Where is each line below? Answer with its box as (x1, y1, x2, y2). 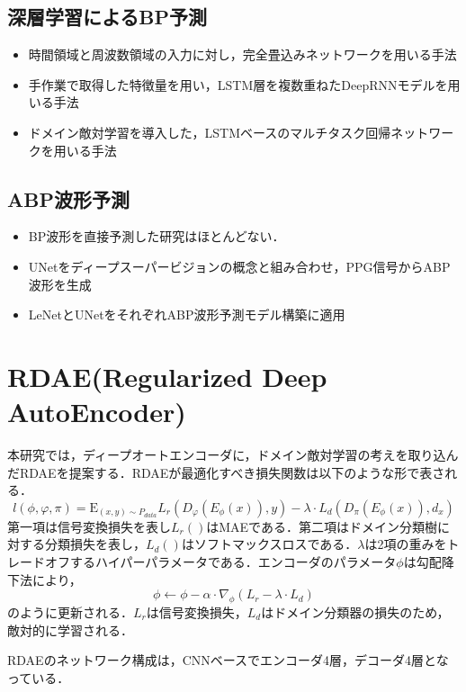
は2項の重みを (364, 535, 447, 553)
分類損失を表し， (44, 535, 146, 553)
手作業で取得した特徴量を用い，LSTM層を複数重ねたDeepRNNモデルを (28, 75, 448, 94)
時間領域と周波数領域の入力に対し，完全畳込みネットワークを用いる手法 (28, 45, 457, 64)
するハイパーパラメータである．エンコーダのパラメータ (69, 553, 397, 571)
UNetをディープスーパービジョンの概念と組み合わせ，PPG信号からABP (28, 256, 451, 275)
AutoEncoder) (7, 393, 186, 430)
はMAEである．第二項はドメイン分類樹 (206, 517, 437, 535)
